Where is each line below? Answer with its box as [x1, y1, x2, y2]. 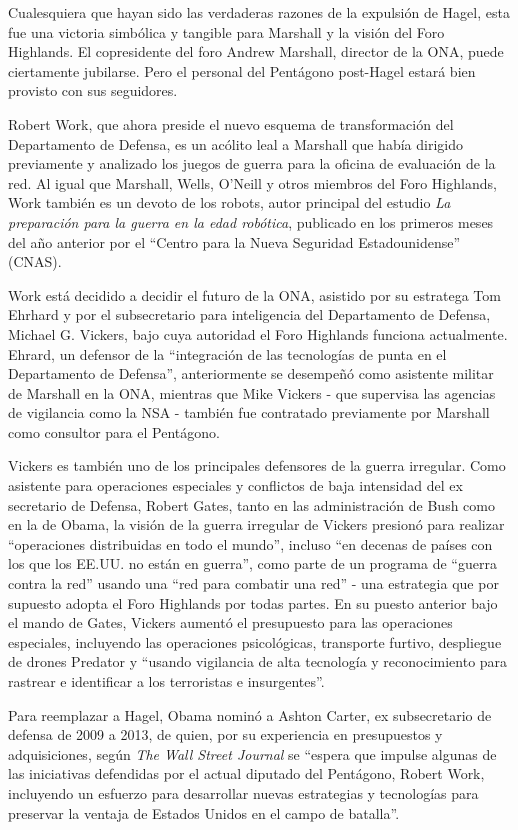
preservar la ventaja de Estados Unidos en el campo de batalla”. [8, 802, 400, 823]
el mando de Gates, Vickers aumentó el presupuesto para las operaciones [8, 612, 453, 633]
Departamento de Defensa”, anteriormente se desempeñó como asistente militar [8, 363, 494, 384]
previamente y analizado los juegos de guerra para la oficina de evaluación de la [8, 153, 496, 174]
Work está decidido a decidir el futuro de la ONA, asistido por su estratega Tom [8, 284, 501, 305]
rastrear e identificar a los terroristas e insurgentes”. [8, 671, 325, 691]
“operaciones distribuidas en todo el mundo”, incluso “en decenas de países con [8, 533, 493, 554]
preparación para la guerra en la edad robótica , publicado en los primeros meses [8, 211, 494, 232]
